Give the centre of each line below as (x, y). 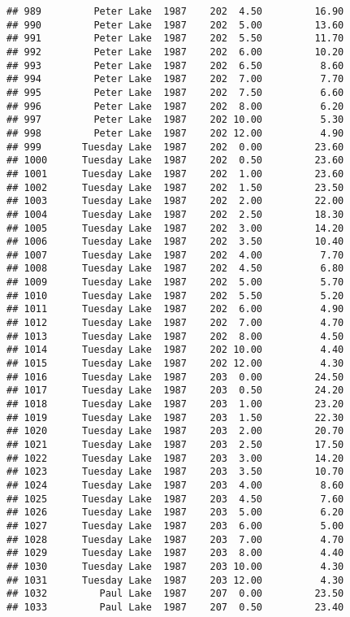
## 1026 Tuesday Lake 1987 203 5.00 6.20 (175, 513)
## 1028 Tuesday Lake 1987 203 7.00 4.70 (175, 539)
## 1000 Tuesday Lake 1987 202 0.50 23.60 (175, 161)
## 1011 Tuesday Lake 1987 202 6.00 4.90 (175, 309)
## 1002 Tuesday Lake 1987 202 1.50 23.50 (175, 187)
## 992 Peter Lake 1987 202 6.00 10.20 (175, 52)
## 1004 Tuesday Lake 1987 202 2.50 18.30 (175, 214)
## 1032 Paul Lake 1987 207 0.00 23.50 (175, 594)
